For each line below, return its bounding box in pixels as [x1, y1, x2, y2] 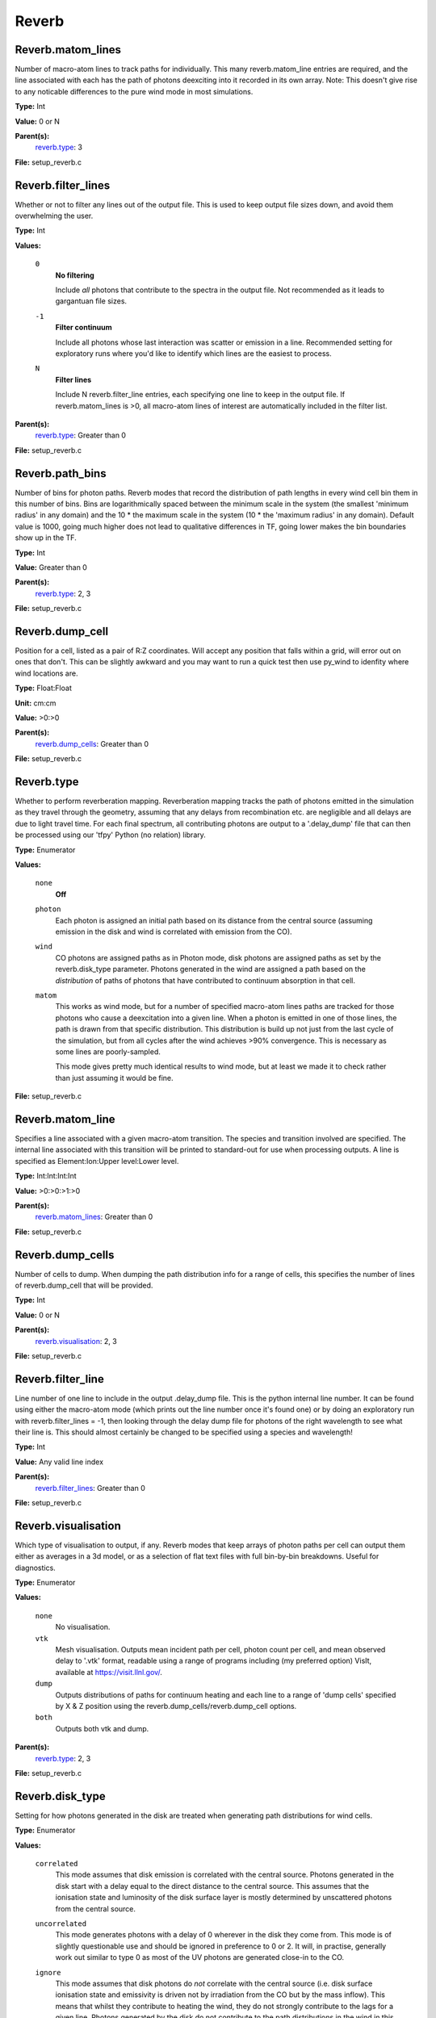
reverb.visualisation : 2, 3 [35, 1336, 117, 1346]
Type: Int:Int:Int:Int [15, 1171, 77, 1181]
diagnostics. [15, 1563, 56, 1572]
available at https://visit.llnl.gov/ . [55, 1667, 163, 1677]
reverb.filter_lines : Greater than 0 [35, 1483, 145, 1493]
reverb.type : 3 [35, 142, 82, 153]
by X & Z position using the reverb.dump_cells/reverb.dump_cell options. [55, 1701, 297, 1710]
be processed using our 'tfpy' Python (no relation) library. [15, 830, 206, 839]
